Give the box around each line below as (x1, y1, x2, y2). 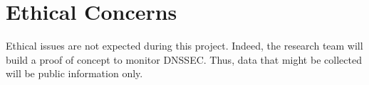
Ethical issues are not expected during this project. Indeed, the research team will (6, 38, 363, 53)
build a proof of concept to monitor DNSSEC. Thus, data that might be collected (6, 52, 362, 67)
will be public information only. (6, 66, 143, 81)
